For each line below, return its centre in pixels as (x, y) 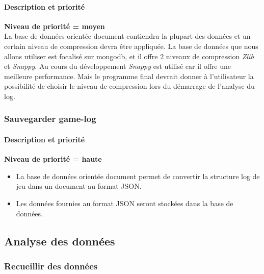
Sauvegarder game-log (50, 119)
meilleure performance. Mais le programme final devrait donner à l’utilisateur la (129, 76)
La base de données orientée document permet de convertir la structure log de (138, 176)
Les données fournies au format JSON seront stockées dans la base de (125, 203)
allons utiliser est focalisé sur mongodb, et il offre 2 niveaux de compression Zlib (129, 56)
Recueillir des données (51, 266)
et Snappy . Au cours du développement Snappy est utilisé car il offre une (117, 66)
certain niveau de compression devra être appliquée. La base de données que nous (131, 46)
